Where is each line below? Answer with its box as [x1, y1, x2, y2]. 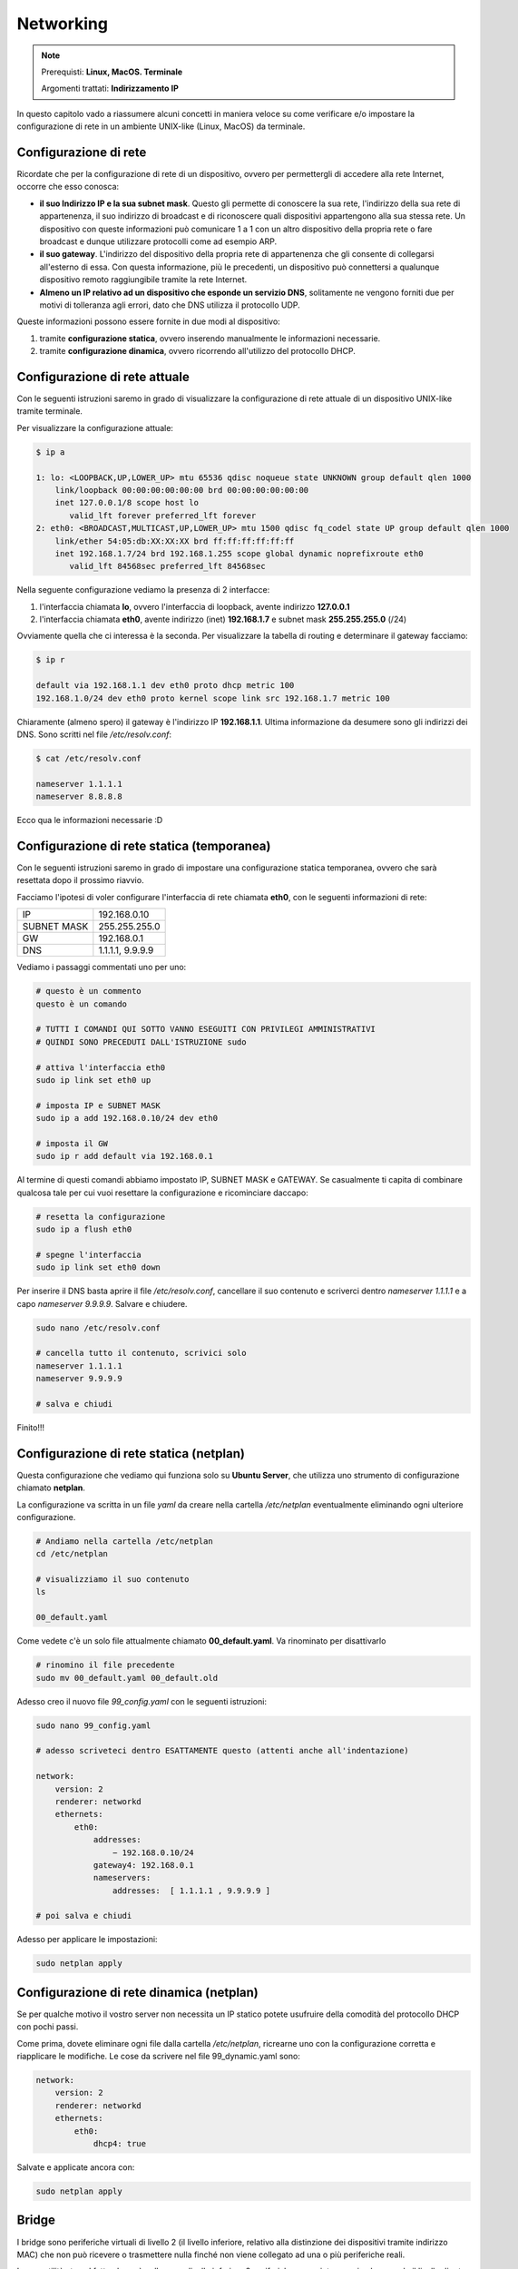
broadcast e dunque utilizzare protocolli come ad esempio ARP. [39, 236, 278, 247]
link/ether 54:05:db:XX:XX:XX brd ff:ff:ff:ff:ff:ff [54, 535, 295, 546]
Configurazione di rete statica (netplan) [16, 1446, 245, 1461]
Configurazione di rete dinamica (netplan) [16, 1984, 259, 2000]
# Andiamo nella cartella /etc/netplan [35, 1536, 213, 1547]
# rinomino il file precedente [35, 1660, 176, 1670]
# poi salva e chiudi [35, 1910, 132, 1921]
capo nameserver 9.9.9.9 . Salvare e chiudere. [16, 1298, 188, 1309]
